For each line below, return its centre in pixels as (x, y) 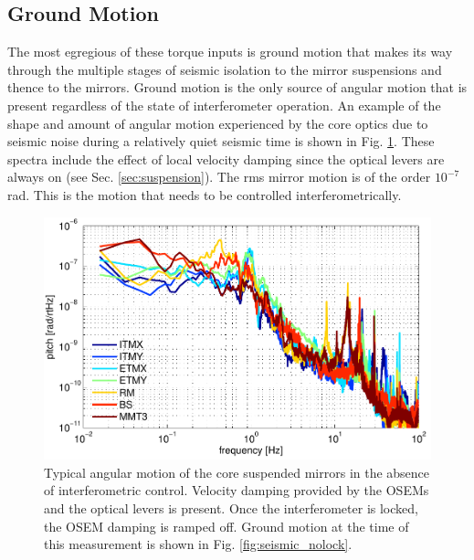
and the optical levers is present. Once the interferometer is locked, (231, 508)
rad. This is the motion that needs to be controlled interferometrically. (205, 194)
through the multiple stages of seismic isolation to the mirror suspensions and (225, 69)
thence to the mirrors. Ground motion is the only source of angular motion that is (237, 87)
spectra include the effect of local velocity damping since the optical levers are (226, 158)
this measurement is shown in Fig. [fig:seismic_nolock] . (198, 544)
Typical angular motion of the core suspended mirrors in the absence (237, 472)
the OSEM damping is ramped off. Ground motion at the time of (226, 526)
